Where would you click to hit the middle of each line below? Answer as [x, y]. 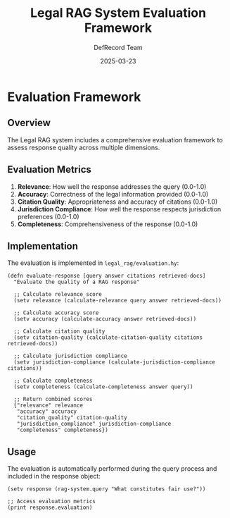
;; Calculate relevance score [58, 295]
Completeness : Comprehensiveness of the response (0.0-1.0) [108, 224]
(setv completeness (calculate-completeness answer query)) [103, 387]
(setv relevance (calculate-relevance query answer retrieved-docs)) [117, 301]
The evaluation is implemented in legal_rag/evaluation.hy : [93, 263]
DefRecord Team [118, 47]
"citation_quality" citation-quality [72, 418]
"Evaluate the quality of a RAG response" [77, 282]
